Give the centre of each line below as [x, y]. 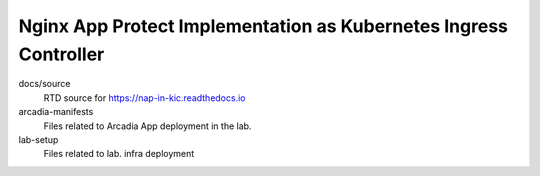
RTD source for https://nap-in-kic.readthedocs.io [144, 97]
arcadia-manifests [56, 112]
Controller [61, 54]
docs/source [44, 84]
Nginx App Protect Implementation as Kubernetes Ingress [263, 26]
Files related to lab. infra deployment [119, 154]
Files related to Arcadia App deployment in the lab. [147, 126]
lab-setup [38, 139]
